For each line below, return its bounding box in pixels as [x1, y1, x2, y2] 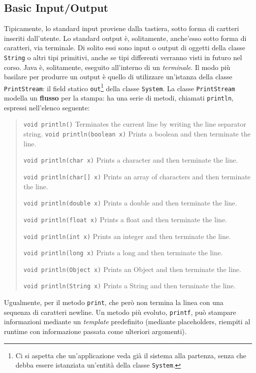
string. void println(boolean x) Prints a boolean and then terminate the [23, 129, 251, 139]
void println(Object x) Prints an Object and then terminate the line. [23, 264, 241, 274]
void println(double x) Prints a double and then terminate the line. [23, 198, 237, 208]
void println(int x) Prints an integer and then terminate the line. [23, 231, 231, 241]
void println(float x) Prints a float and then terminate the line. [23, 214, 227, 224]
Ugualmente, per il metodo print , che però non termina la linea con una [4, 297, 224, 307]
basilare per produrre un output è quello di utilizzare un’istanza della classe [4, 71, 232, 82]
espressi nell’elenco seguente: [4, 102, 90, 112]
